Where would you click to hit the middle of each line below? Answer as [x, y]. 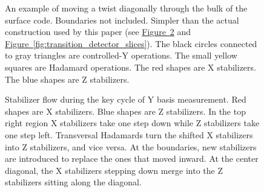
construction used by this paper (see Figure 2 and [98, 32]
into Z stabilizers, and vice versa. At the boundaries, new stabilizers [131, 146]
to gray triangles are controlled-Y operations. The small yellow [121, 55]
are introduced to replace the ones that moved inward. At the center [132, 158]
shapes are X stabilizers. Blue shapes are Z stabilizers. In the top [125, 111]
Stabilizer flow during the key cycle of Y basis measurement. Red [126, 99]
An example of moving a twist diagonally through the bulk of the [126, 8]
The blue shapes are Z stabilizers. [67, 79]
